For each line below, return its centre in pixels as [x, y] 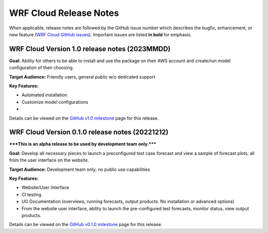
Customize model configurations [55, 102]
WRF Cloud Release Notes [64, 13]
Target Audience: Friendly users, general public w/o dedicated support [82, 77]
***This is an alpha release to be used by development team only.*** [83, 144]
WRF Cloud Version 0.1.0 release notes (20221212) [89, 132]
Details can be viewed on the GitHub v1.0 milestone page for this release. [84, 118]
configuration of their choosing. [41, 68]
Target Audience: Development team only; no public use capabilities [80, 169]
